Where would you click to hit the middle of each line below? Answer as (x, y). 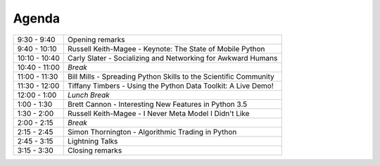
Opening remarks (97, 39)
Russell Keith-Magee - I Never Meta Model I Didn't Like (159, 113)
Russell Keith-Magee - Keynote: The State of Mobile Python (166, 49)
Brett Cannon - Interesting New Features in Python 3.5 (158, 104)
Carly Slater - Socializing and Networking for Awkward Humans (173, 58)
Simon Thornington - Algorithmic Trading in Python (152, 132)
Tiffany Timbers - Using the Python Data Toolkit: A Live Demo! (171, 86)
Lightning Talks (93, 141)
